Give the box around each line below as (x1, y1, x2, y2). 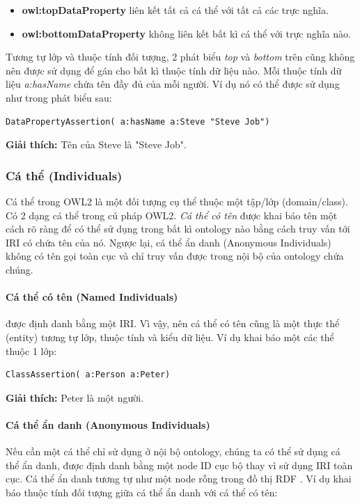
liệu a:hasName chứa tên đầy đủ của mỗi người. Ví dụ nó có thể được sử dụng (6, 77, 340, 91)
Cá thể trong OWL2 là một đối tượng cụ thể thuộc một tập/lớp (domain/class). (6, 194, 348, 208)
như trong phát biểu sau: (6, 90, 112, 104)
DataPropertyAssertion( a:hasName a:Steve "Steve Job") (6, 116, 270, 127)
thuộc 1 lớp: (6, 343, 57, 358)
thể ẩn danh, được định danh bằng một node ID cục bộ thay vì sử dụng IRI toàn (6, 457, 353, 472)
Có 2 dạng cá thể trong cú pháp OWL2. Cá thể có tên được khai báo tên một (6, 207, 338, 222)
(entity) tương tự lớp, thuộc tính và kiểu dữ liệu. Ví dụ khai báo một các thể (6, 329, 334, 344)
